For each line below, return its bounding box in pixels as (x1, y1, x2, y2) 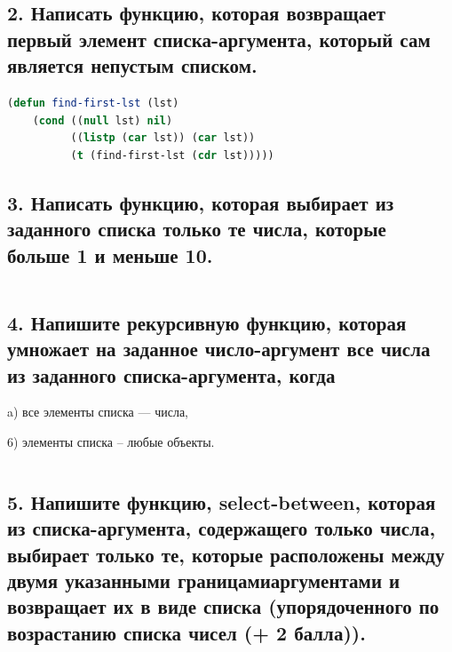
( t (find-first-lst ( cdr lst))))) (70, 148, 274, 162)
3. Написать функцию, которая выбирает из (7, 188, 394, 216)
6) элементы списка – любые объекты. (7, 432, 215, 450)
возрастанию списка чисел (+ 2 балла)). (7, 618, 366, 646)
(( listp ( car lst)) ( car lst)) (70, 131, 256, 145)
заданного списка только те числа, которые (7, 215, 386, 243)
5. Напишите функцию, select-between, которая (7, 488, 436, 515)
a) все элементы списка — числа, (7, 402, 188, 421)
